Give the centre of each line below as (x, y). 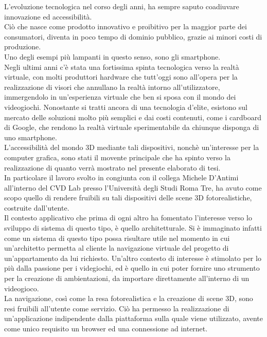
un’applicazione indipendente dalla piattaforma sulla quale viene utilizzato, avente (134, 318)
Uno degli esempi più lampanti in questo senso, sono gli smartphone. (112, 56)
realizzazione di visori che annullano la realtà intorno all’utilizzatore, (112, 87)
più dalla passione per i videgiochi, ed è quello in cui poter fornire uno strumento (132, 268)
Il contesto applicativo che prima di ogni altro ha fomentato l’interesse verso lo (128, 218)
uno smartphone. (31, 137)
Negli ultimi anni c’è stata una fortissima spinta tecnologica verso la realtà (122, 67)
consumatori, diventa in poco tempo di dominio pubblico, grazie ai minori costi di (133, 36)
